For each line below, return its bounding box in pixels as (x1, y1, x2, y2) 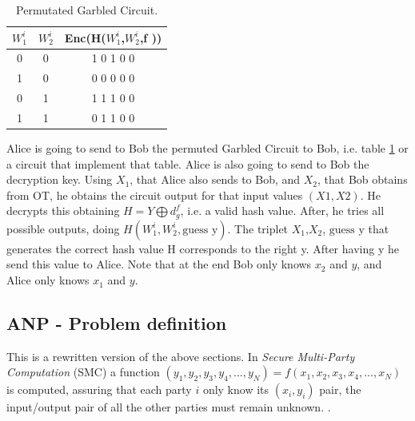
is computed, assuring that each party (6, 381, 192, 398)
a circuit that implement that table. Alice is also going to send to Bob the (6, 155, 369, 172)
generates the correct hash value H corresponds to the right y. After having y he (6, 240, 399, 256)
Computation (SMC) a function (6, 363, 160, 380)
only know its (202, 381, 269, 398)
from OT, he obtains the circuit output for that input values (6, 186, 303, 203)
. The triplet (227, 220, 289, 236)
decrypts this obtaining (6, 202, 120, 219)
